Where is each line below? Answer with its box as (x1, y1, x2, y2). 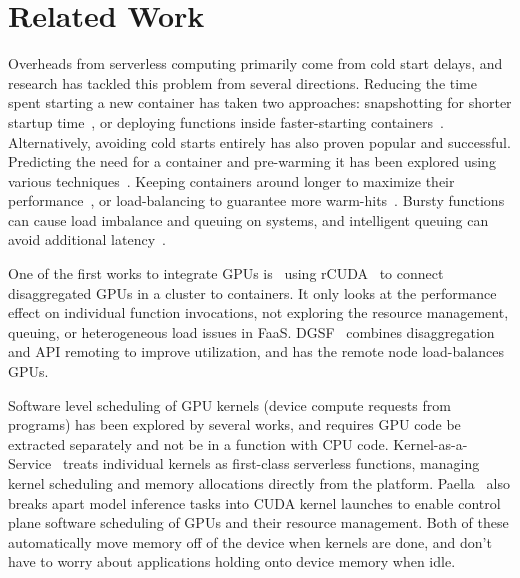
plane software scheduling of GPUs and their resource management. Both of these (8, 512, 509, 533)
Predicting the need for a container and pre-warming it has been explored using (8, 151, 496, 172)
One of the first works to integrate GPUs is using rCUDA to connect (8, 263, 444, 284)
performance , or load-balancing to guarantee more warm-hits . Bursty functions (8, 190, 505, 211)
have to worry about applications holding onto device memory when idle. (8, 551, 456, 572)
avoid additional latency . (8, 229, 166, 250)
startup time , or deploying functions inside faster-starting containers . (8, 111, 444, 132)
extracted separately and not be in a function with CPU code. (8, 433, 389, 454)
